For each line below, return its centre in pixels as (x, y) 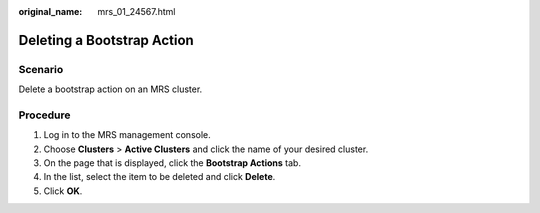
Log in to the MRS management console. (127, 135)
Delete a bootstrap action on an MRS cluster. (110, 89)
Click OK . (63, 191)
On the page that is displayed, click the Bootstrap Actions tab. (172, 163)
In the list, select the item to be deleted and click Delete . (159, 177)
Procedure (44, 115)
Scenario (41, 69)
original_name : (50, 11)
